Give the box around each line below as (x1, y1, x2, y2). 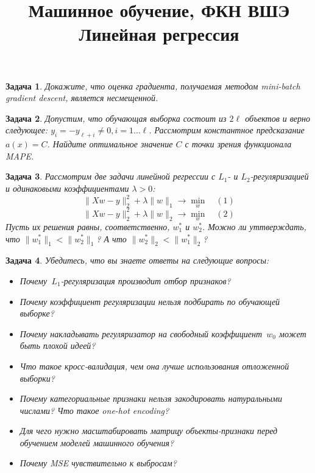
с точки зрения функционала (185, 138, 292, 150)
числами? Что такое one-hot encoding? (19, 404, 169, 416)
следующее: (5, 124, 48, 136)
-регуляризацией (250, 170, 309, 183)
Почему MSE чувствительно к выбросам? (19, 457, 177, 469)
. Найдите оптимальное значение (47, 138, 173, 150)
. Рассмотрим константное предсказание (149, 124, 305, 136)
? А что (96, 232, 127, 245)
